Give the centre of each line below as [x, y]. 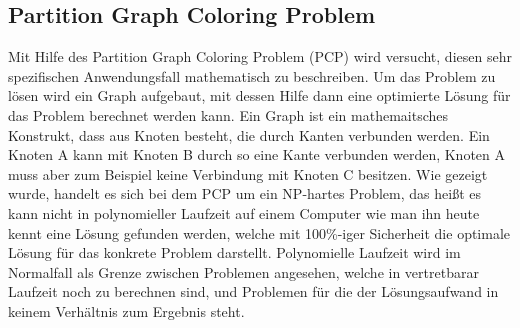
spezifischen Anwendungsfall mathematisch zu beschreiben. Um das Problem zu [252, 75]
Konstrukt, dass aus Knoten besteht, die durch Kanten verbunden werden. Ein [249, 134]
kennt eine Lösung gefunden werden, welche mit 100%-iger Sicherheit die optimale [259, 232]
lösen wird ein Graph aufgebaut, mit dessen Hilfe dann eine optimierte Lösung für [259, 95]
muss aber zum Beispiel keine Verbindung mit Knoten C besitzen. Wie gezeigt [248, 173]
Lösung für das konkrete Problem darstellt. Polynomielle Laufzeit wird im [234, 252]
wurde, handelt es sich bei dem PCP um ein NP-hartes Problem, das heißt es [244, 193]
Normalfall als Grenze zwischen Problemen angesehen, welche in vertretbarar [243, 271]
